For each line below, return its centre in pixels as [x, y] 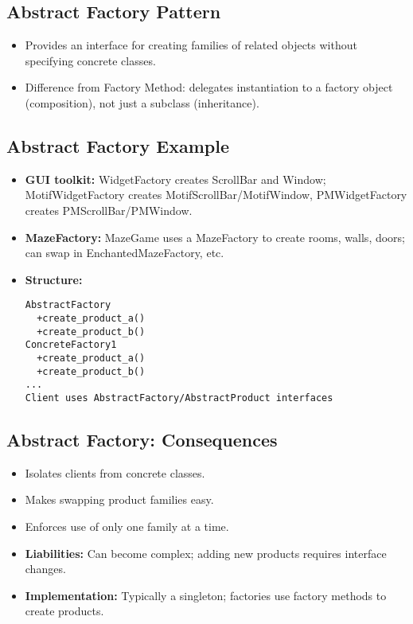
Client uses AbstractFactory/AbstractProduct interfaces [179, 398]
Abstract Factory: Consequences [142, 439]
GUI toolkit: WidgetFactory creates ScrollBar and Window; [175, 179]
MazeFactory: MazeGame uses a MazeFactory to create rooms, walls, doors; [215, 237]
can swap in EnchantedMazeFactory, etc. [125, 253]
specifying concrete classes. [90, 60]
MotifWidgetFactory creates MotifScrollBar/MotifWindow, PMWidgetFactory [216, 195]
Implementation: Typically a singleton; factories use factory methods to [206, 595]
